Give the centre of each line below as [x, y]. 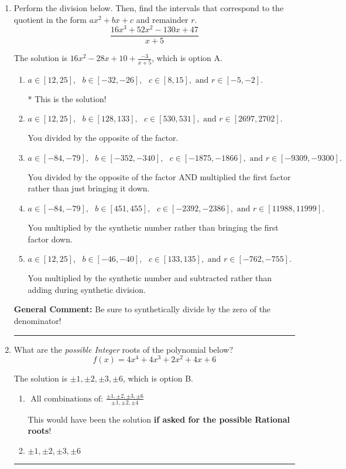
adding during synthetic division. [87, 289]
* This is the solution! [67, 98]
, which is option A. [187, 58]
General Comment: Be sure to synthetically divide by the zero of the [142, 309]
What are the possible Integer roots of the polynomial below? [124, 349]
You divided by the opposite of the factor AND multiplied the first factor [159, 176]
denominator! [37, 320]
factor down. [50, 239]
